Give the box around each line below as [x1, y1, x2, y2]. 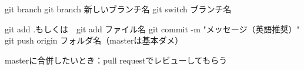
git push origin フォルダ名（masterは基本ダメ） [5, 34, 183, 46]
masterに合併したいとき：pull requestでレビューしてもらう [5, 54, 228, 66]
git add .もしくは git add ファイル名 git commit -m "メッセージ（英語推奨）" [5, 22, 300, 35]
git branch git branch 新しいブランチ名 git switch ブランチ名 [5, 3, 232, 15]
